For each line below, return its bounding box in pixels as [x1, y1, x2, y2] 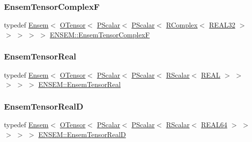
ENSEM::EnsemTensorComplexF [50, 29, 150, 39]
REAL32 [209, 20, 235, 30]
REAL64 [201, 119, 227, 130]
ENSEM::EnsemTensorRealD [38, 129, 126, 139]
